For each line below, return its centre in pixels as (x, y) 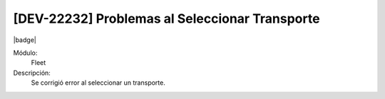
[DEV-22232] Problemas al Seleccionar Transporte (166, 19)
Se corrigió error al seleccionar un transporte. (98, 83)
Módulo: (25, 53)
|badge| (25, 40)
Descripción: (32, 73)
